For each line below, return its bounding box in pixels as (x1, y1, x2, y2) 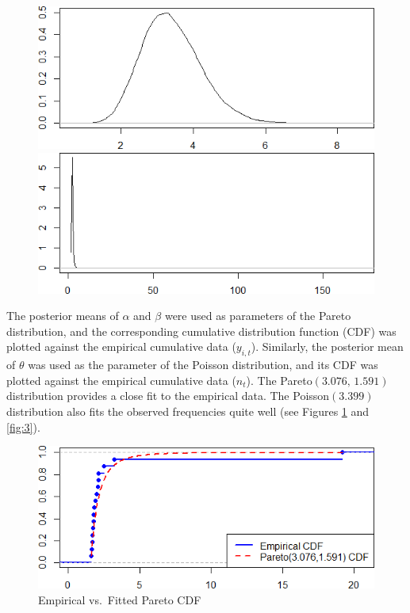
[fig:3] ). (6, 418, 40, 435)
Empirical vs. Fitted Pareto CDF (38, 591, 201, 607)
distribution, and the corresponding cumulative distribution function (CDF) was (6, 322, 397, 339)
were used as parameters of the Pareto (164, 307, 351, 324)
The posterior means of (6, 307, 119, 324)
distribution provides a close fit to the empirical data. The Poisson (6, 387, 330, 404)
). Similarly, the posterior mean (251, 338, 404, 355)
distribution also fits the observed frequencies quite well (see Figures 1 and (6, 403, 370, 419)
